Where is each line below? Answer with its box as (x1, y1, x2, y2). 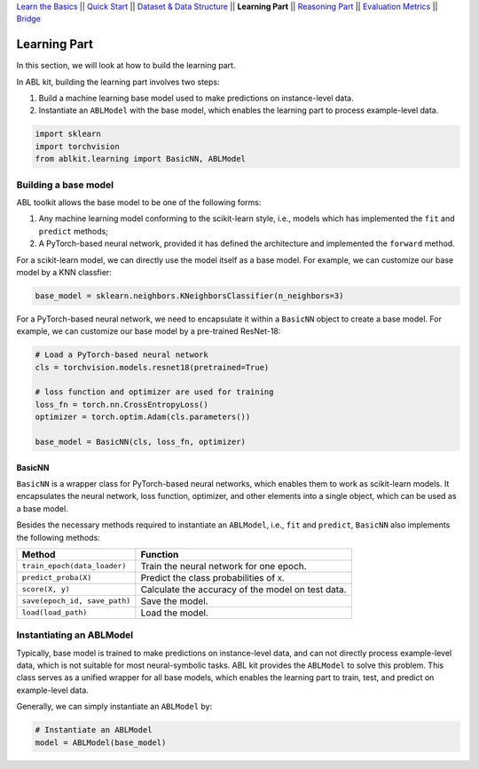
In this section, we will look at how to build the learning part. (16, 60, 236, 71)
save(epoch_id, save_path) (21, 596, 131, 606)
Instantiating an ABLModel (16, 629, 134, 641)
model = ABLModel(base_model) (35, 737, 167, 748)
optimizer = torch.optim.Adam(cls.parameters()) (35, 412, 251, 422)
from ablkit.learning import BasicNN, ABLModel (35, 154, 246, 164)
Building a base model (16, 178, 114, 191)
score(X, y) (21, 584, 70, 594)
